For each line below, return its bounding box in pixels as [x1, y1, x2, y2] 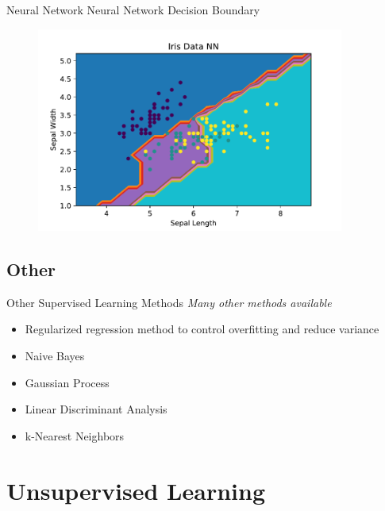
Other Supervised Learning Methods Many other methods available [6, 294, 332, 310]
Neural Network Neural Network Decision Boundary [6, 2, 260, 17]
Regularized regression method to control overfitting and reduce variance [25, 321, 379, 337]
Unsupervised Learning [6, 474, 265, 506]
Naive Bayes [25, 347, 85, 363]
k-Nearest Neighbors [25, 427, 125, 444]
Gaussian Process [25, 374, 110, 390]
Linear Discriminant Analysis [25, 401, 167, 417]
